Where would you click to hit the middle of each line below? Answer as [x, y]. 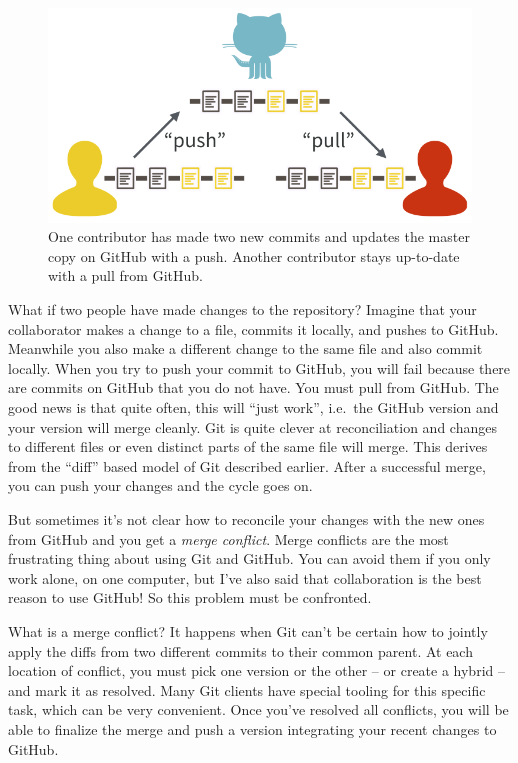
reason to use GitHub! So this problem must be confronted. [190, 597]
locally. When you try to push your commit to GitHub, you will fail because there [259, 367]
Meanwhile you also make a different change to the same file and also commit [245, 348]
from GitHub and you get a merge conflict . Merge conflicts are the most [228, 538]
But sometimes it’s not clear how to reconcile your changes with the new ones [246, 518]
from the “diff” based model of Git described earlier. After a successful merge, [247, 465]
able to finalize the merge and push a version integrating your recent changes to [252, 728]
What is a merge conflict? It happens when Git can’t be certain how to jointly [248, 630]
